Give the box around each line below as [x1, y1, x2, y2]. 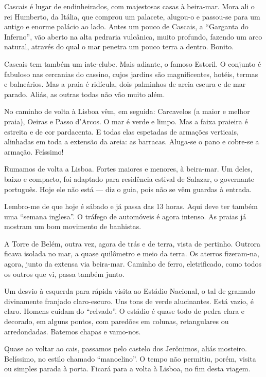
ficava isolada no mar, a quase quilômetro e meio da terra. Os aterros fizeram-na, [4, 248, 259, 259]
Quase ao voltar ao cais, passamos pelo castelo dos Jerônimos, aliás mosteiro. [4, 343, 247, 354]
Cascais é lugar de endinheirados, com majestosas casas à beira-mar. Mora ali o [4, 1, 255, 11]
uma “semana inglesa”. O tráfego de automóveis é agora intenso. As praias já [4, 211, 246, 221]
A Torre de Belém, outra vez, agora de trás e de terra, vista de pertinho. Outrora [4, 238, 261, 249]
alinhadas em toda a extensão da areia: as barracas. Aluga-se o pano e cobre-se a [4, 136, 259, 147]
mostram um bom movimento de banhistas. [4, 221, 141, 232]
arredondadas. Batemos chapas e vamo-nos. [4, 326, 141, 336]
